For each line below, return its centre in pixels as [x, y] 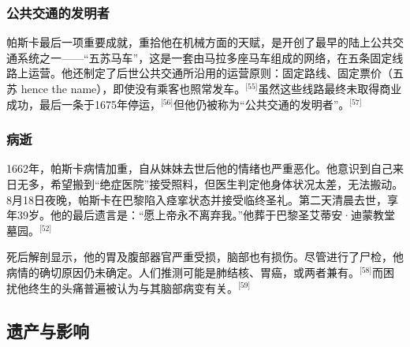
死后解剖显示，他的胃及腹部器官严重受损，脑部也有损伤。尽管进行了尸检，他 [205, 257]
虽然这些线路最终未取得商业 [330, 88]
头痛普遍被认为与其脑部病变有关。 [149, 287]
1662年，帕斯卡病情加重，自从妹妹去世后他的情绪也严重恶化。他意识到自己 [199, 168]
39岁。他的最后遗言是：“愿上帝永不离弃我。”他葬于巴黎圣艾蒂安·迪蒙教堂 [206, 215]
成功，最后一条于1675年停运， [84, 104]
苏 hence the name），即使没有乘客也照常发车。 [126, 88]
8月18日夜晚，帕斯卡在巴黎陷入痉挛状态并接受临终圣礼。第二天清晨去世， [197, 199]
